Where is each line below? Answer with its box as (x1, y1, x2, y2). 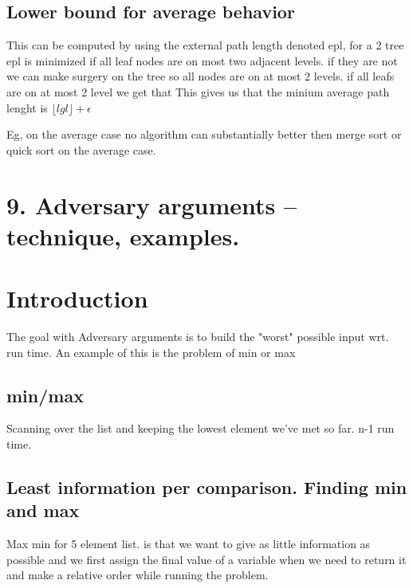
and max (6, 498, 80, 523)
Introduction (6, 282, 148, 315)
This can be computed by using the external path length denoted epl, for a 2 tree (6, 37, 404, 53)
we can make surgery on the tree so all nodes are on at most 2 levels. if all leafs (6, 68, 395, 84)
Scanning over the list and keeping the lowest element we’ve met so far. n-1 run (6, 420, 395, 437)
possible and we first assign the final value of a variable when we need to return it (6, 551, 407, 567)
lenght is (6, 99, 48, 116)
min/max (6, 382, 84, 407)
